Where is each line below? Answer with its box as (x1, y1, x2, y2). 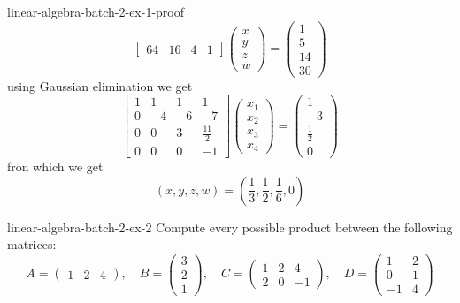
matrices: (7, 235, 57, 254)
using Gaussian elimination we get (7, 76, 193, 95)
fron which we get (7, 156, 103, 175)
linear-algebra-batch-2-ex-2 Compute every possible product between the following (7, 217, 453, 236)
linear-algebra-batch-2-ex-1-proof (7, 3, 185, 20)
